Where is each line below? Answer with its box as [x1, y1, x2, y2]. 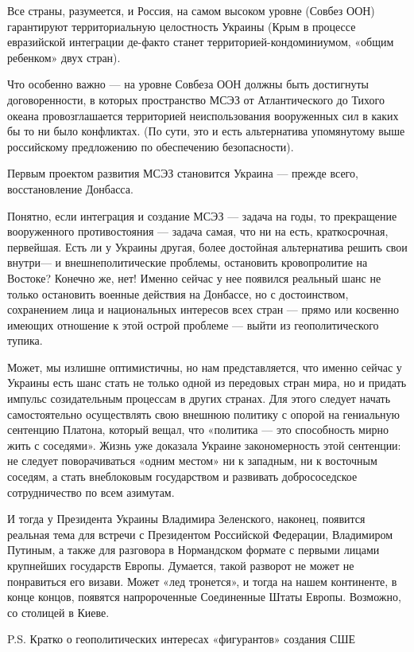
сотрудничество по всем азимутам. [7, 483, 175, 500]
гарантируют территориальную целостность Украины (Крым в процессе [7, 18, 356, 34]
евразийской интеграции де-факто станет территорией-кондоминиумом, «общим [7, 33, 394, 50]
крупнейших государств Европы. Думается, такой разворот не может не [7, 557, 354, 573]
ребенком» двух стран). [7, 49, 121, 65]
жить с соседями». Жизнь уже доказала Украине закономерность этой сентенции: [7, 436, 401, 453]
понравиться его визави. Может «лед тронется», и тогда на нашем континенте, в [7, 572, 397, 589]
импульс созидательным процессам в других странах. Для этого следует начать [7, 390, 391, 407]
